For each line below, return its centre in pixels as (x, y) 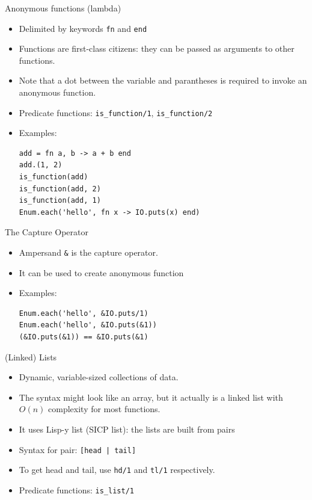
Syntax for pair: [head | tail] (78, 449)
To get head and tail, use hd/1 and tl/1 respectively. (117, 470)
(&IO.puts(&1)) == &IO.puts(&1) (84, 337)
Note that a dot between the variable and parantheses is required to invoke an (163, 80)
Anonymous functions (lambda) (63, 8)
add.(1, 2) (41, 165)
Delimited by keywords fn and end (83, 28)
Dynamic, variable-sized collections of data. (99, 377)
